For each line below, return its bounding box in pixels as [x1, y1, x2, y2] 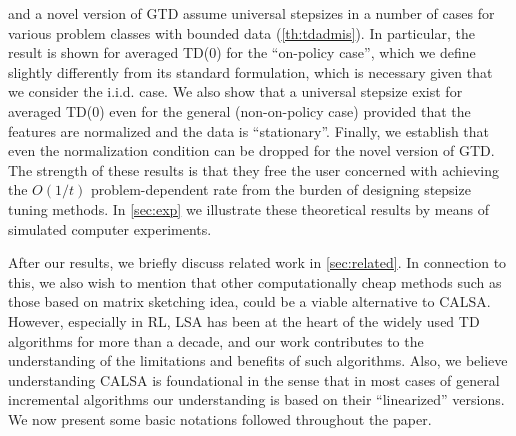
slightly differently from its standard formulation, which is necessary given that [8, 61, 493, 82]
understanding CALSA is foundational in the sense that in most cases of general [8, 369, 500, 390]
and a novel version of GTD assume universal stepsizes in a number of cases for [8, 3, 495, 23]
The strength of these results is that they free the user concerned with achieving [8, 159, 500, 180]
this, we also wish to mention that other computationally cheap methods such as [8, 271, 502, 292]
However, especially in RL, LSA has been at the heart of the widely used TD [8, 310, 480, 331]
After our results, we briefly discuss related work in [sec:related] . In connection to [8, 252, 507, 273]
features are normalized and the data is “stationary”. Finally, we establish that [8, 120, 490, 141]
